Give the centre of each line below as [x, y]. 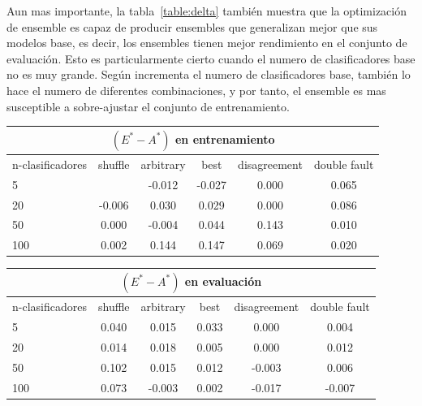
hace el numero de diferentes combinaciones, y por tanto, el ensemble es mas [196, 90]
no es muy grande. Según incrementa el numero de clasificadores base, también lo [209, 74]
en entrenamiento [225, 138]
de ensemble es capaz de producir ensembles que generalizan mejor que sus [192, 26]
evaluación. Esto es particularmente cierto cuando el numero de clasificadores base [211, 58]
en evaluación [223, 281]
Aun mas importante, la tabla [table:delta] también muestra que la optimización [207, 11]
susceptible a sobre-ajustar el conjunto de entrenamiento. [148, 106]
